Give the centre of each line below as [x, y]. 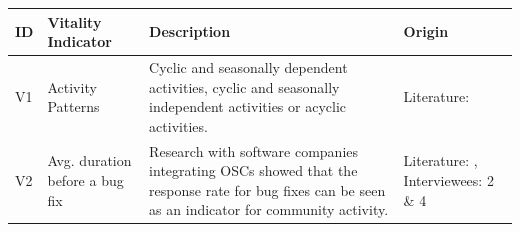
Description [190, 31]
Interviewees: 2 [448, 179]
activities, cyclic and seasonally [244, 86]
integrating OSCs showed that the [253, 170]
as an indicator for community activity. [269, 209]
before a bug [85, 179]
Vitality [74, 21]
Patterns [73, 106]
